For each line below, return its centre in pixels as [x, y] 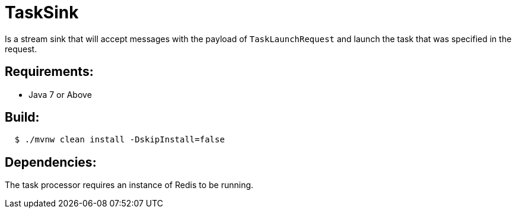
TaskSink [42, 12]
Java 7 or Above [60, 94]
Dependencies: [51, 162]
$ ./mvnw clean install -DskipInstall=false [120, 140]
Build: [22, 117]
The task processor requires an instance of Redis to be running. [129, 185]
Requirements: [49, 72]
